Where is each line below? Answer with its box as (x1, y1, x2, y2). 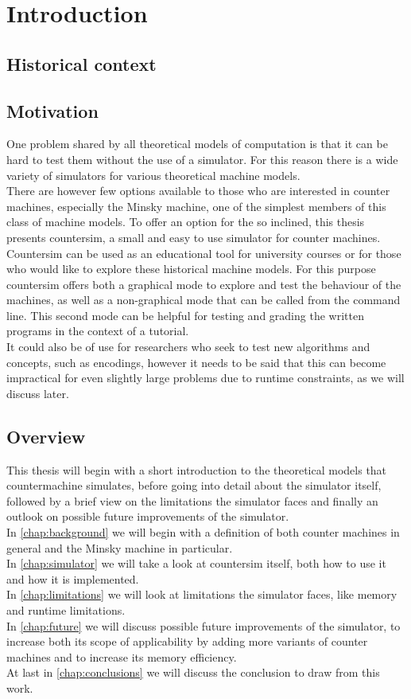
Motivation (6, 98, 99, 123)
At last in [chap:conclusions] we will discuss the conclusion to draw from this (6, 664, 380, 681)
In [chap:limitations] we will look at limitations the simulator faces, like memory (6, 586, 397, 603)
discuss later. (6, 385, 69, 401)
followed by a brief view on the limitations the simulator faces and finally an (6, 492, 378, 509)
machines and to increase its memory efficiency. (6, 648, 237, 665)
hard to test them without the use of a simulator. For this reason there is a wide (6, 150, 398, 167)
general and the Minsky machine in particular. (6, 539, 233, 556)
